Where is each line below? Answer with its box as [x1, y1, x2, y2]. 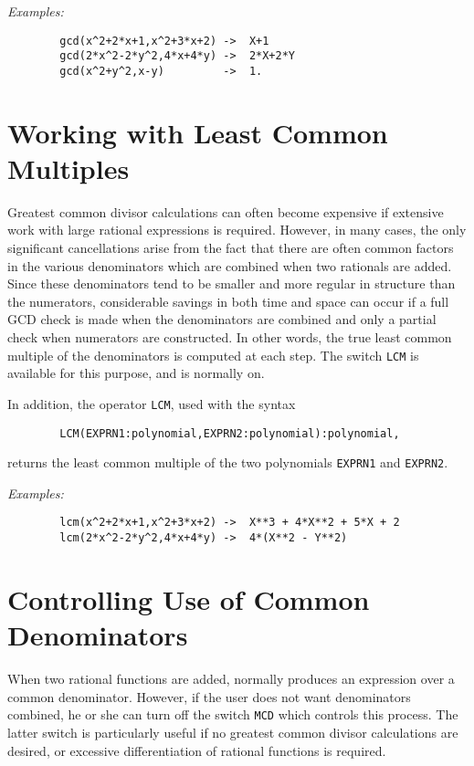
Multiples [7, 149, 130, 186]
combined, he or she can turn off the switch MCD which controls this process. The [7, 705, 458, 724]
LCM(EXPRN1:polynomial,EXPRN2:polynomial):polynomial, [59, 426, 400, 440]
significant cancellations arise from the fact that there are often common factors [7, 238, 454, 257]
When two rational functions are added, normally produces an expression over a [7, 669, 455, 688]
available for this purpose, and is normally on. [7, 363, 265, 383]
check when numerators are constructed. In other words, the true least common [7, 328, 452, 347]
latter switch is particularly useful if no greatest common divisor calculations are [7, 722, 458, 741]
